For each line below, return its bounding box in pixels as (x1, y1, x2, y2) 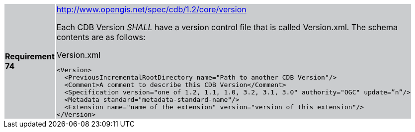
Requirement (5, 51, 55, 61)
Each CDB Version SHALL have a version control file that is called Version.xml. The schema (56, 22, 398, 32)
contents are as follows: (56, 32, 146, 42)
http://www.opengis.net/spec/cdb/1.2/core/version (56, 4, 247, 14)
